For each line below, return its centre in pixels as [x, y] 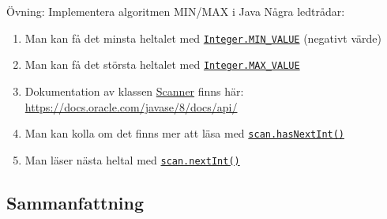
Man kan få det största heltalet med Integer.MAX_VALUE [162, 64]
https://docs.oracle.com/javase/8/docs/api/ [131, 106]
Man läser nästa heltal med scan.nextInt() [132, 159]
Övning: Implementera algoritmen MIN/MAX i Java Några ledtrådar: [176, 11]
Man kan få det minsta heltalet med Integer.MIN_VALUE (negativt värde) [203, 38]
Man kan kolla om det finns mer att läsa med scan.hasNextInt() [185, 133]
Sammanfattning [75, 202]
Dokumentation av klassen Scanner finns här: [134, 91]
